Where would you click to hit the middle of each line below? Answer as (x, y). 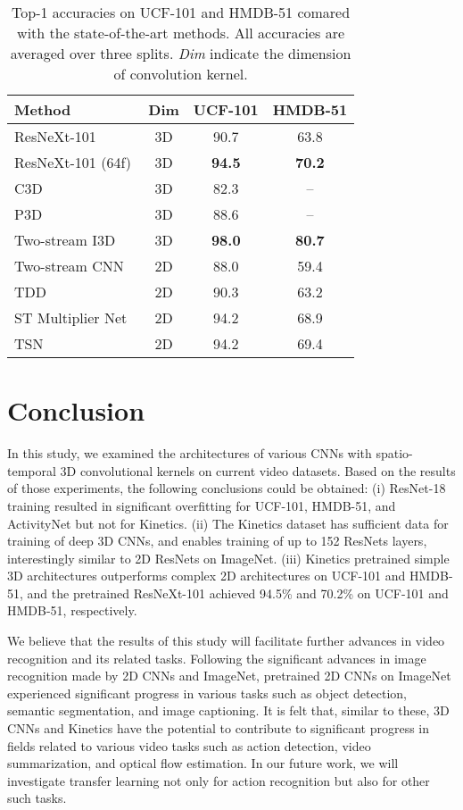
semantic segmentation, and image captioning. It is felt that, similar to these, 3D (228, 710)
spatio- (394, 453)
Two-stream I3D (65, 240)
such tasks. (37, 798)
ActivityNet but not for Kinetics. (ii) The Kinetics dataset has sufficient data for (228, 523)
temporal (32, 470)
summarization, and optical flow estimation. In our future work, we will (203, 763)
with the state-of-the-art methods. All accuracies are (181, 33)
